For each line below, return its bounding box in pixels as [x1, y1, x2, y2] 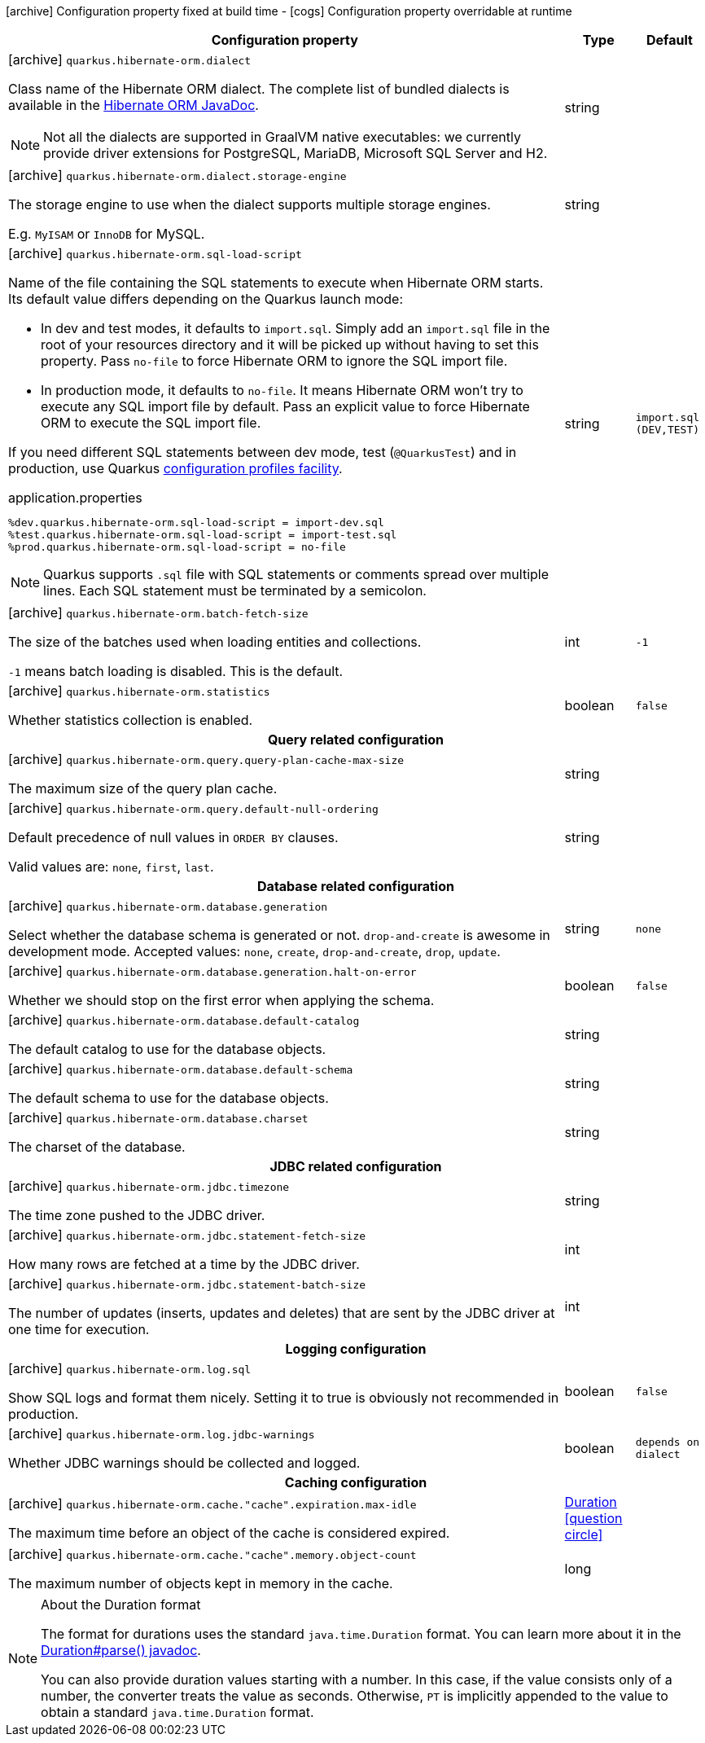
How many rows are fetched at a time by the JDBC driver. [8, 1256, 360, 1272]
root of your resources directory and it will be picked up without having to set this [41, 336, 539, 353]
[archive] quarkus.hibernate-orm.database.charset [8, 1109, 309, 1126]
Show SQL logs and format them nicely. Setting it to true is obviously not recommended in [8, 1390, 559, 1406]
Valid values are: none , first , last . [8, 858, 214, 875]
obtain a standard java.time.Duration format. [41, 1704, 314, 1720]
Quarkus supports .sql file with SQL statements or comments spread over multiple [43, 566, 550, 582]
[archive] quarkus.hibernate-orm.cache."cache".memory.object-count [8, 1546, 417, 1562]
